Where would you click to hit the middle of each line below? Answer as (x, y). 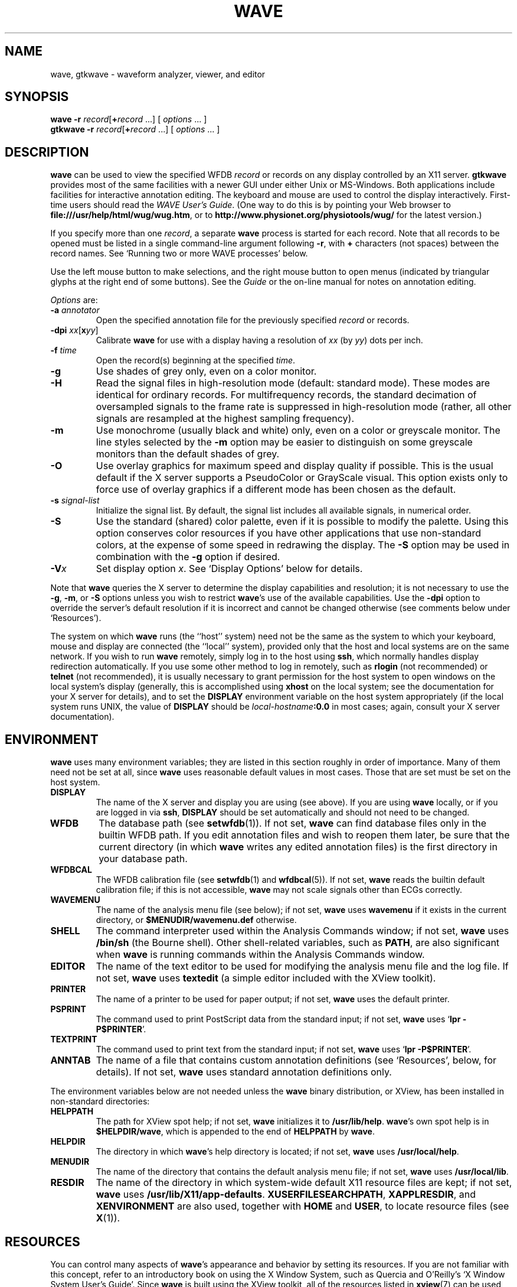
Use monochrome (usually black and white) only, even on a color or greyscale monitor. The (298, 430)
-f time (63, 350)
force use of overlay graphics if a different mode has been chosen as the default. (276, 490)
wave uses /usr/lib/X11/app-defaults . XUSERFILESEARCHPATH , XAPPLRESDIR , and (286, 1195)
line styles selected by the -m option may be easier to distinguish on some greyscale (284, 442)
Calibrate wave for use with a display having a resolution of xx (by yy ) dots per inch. (259, 340)
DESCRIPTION (47, 152)
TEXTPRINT (74, 1039)
